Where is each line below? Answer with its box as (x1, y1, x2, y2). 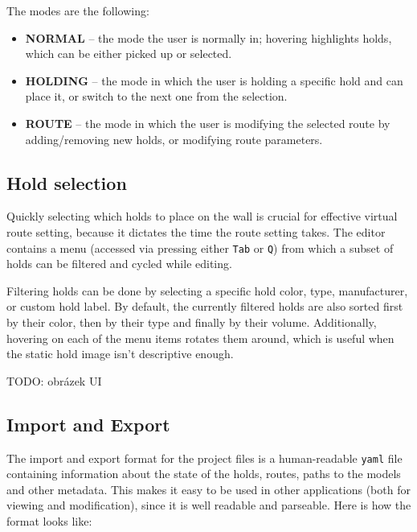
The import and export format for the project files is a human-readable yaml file (6, 449, 403, 466)
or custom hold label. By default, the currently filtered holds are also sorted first (6, 298, 403, 315)
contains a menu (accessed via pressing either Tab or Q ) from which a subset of (6, 239, 394, 256)
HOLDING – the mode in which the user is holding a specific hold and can (25, 72, 403, 89)
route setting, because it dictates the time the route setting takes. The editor (6, 223, 386, 240)
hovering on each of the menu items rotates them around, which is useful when (6, 329, 395, 346)
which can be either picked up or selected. (25, 45, 232, 62)
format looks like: (6, 513, 92, 529)
